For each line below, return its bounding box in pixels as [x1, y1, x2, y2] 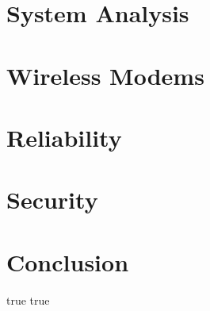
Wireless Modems [6, 59, 204, 91]
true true [6, 291, 50, 308]
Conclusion [6, 245, 129, 278]
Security [6, 183, 98, 216]
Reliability [6, 121, 122, 153]
